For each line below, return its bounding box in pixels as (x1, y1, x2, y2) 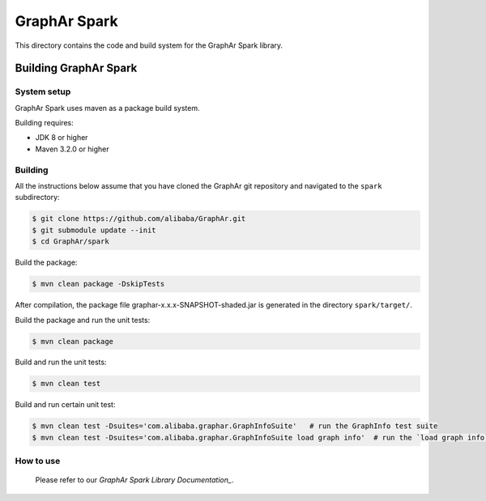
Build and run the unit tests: (15, 357, 107, 367)
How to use (15, 456, 61, 467)
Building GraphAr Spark (15, 62, 138, 75)
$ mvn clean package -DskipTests (32, 279, 165, 289)
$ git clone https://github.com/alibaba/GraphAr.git (32, 214, 246, 223)
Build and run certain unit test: (15, 400, 116, 410)
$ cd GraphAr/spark (32, 237, 109, 246)
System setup (15, 86, 71, 97)
